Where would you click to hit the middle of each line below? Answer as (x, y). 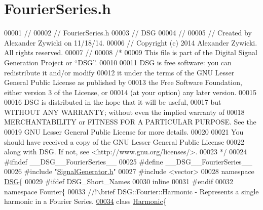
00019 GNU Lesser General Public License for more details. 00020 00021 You (124, 132)
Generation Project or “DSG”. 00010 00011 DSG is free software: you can (118, 62)
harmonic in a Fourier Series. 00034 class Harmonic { (85, 201)
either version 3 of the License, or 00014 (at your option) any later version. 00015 (130, 92)
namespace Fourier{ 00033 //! (51, 191)
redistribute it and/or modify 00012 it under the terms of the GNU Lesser (119, 72)
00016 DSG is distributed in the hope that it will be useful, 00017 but (113, 102)
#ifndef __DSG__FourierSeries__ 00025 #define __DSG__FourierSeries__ (128, 161)
